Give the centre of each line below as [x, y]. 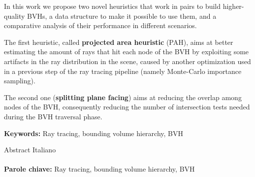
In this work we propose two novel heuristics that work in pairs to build [112, 6]
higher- [233, 6]
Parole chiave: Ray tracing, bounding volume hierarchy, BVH [99, 169]
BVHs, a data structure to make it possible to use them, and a [122, 16]
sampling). [20, 81]
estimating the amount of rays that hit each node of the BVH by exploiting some [127, 52]
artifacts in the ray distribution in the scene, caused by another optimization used [127, 61]
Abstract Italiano [30, 150]
